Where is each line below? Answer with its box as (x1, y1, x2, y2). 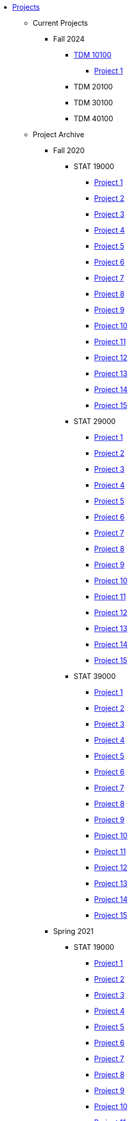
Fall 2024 (53, 34, 85, 43)
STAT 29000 (74, 417, 116, 426)
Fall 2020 (53, 146, 85, 155)
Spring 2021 (53, 927, 94, 935)
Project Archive (33, 130, 84, 139)
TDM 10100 (74, 50, 112, 59)
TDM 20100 (74, 82, 113, 91)
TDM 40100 (74, 114, 113, 123)
